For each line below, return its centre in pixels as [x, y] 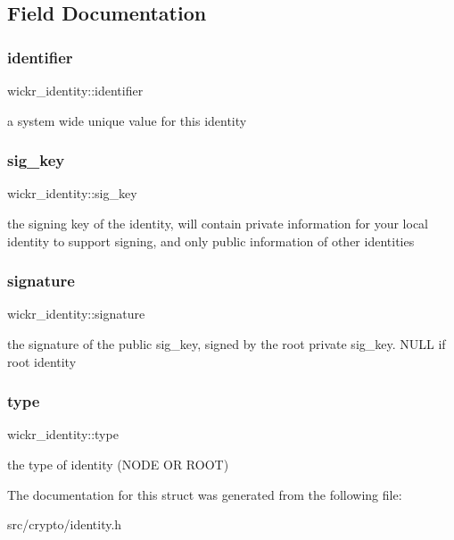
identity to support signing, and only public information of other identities [211, 241]
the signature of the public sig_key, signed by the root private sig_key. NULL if [227, 344]
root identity [42, 361]
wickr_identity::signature [76, 314]
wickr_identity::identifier [75, 90]
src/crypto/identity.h [65, 524]
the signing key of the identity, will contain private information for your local [218, 223]
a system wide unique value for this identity [127, 120]
